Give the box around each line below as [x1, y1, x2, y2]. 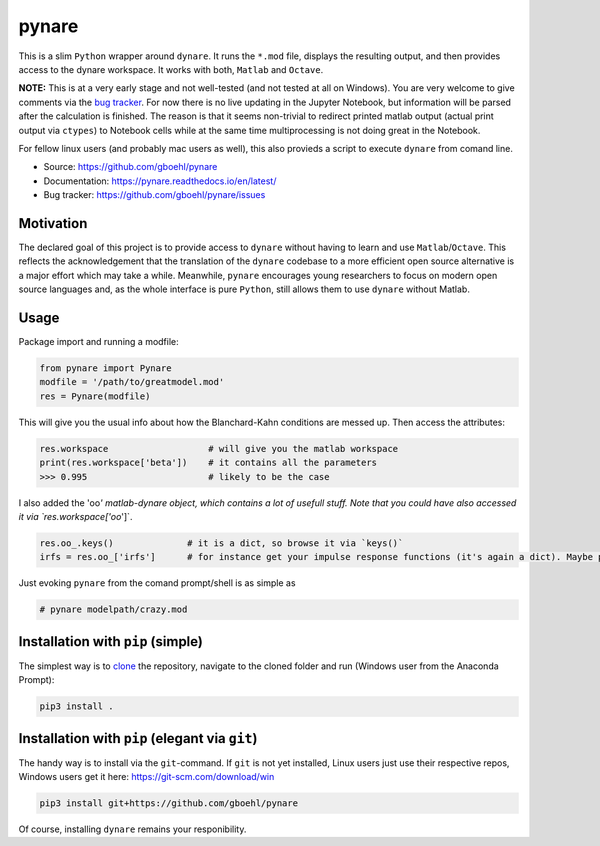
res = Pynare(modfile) [39, 390, 151, 402]
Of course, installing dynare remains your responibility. [18, 823, 247, 835]
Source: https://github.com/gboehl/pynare [43, 161, 218, 173]
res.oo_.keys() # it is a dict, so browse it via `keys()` [39, 537, 404, 549]
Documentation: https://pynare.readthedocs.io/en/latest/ [43, 175, 277, 187]
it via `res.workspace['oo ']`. [18, 510, 133, 522]
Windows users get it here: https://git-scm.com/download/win [18, 771, 275, 783]
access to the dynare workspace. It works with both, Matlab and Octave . [18, 63, 324, 75]
